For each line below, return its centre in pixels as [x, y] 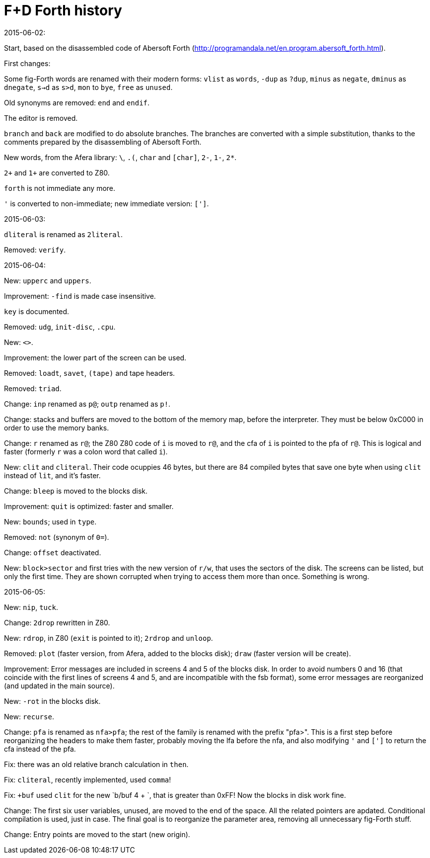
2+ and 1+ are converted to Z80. [57, 172]
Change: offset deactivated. [53, 552]
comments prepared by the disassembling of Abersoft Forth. [103, 142]
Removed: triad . [33, 388]
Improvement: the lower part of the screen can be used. [95, 357]
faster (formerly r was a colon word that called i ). [86, 451]
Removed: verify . [35, 250]
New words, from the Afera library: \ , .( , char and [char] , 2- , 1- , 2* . [120, 157]
